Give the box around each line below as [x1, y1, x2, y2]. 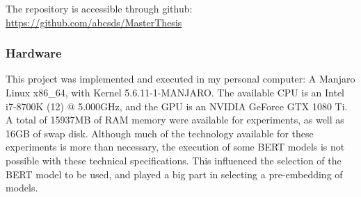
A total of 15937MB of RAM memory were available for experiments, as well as [6, 112, 344, 127]
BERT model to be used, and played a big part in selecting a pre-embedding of [6, 166, 343, 181]
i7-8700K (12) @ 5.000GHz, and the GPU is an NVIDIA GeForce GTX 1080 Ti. [6, 98, 348, 113]
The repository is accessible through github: [6, 1, 193, 15]
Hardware [6, 44, 62, 62]
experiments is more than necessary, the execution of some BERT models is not [6, 139, 345, 154]
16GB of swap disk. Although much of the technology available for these [6, 126, 314, 140]
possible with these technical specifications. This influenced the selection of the [6, 153, 342, 167]
